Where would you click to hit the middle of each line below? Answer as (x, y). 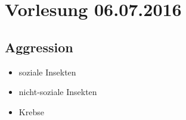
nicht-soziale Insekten (58, 92)
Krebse (31, 111)
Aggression (39, 47)
